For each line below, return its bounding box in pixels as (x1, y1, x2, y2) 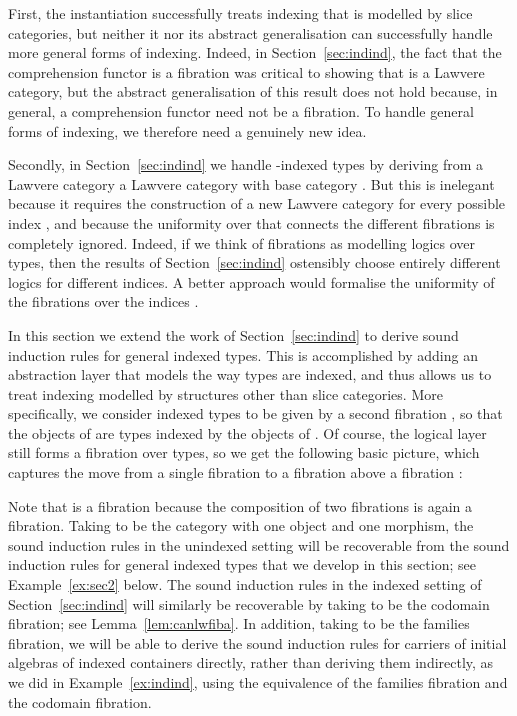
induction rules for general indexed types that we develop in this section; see (8, 554, 476, 575)
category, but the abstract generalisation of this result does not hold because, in (8, 81, 498, 102)
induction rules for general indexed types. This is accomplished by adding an (8, 344, 478, 365)
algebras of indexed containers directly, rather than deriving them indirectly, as (8, 652, 494, 673)
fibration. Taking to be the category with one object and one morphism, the (8, 515, 474, 536)
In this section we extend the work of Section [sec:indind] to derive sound (8, 324, 459, 345)
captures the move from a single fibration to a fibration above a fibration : (8, 462, 463, 483)
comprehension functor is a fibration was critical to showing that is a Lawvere (8, 61, 485, 82)
